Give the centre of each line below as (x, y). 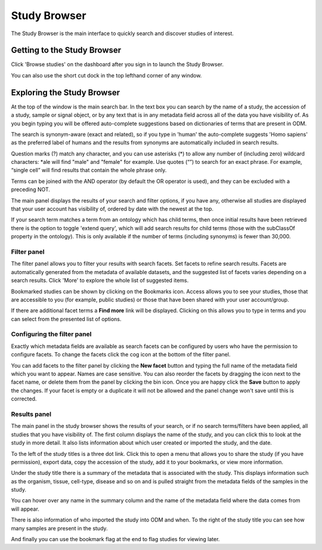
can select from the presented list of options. (66, 319)
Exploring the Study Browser (66, 92)
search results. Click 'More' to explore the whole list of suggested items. (100, 281)
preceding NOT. (31, 189)
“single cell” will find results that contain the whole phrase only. (89, 170)
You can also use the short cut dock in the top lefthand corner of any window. (106, 75)
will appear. (25, 509)
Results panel (31, 414)
